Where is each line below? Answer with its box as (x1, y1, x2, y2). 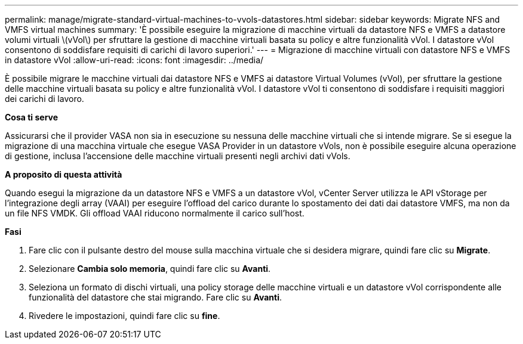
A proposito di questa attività (5, 169, 122, 179)
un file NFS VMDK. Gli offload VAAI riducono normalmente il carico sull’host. (5, 208, 304, 218)
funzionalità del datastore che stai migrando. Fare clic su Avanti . (29, 292, 282, 302)
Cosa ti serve (5, 112, 59, 122)
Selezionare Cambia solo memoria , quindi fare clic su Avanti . (29, 264, 271, 274)
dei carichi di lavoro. (5, 94, 84, 104)
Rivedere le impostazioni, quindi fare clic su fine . (29, 311, 220, 321)
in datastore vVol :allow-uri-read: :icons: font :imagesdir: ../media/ (5, 55, 264, 65)
